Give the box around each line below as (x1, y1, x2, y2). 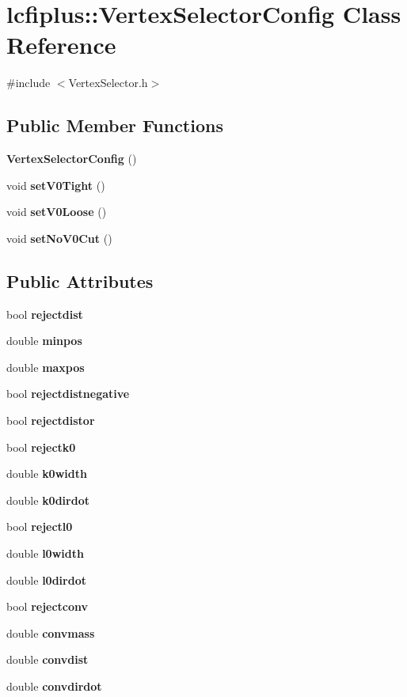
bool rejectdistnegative (6, 385, 130, 402)
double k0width (6, 465, 87, 482)
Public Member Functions (6, 113, 223, 138)
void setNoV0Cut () (6, 229, 112, 246)
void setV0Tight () (6, 176, 105, 193)
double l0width (6, 545, 84, 562)
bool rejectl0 (6, 518, 73, 535)
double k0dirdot (6, 491, 89, 508)
